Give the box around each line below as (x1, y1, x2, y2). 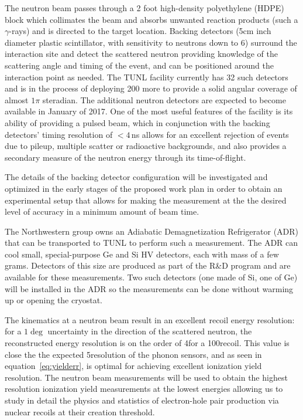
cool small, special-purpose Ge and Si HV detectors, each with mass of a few (5, 248, 279, 260)
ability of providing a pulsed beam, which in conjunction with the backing (5, 116, 270, 128)
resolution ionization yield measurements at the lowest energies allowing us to (5, 382, 283, 395)
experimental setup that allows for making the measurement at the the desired (5, 194, 287, 206)
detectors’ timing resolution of (5, 128, 113, 140)
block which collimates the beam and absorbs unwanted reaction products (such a (5, 13, 298, 25)
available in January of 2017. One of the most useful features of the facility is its (5, 105, 293, 117)
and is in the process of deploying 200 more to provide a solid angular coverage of (5, 82, 297, 94)
